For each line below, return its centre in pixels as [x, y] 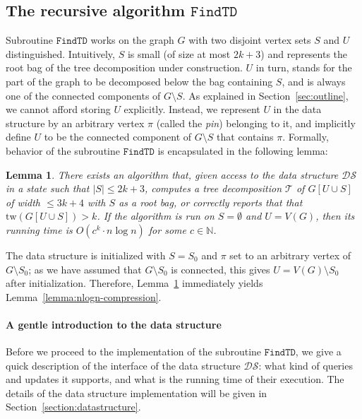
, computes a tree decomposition [213, 188]
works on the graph [132, 40]
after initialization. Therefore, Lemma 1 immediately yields [134, 283]
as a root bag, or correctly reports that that [211, 202]
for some [167, 229]
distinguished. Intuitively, [60, 53]
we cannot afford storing [58, 109]
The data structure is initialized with [86, 255]
